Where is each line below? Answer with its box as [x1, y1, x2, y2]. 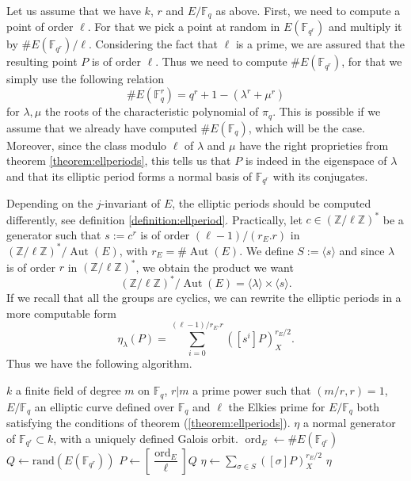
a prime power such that [192, 382, 311, 399]
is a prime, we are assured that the [235, 36, 405, 52]
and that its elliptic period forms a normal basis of [6, 167, 253, 184]
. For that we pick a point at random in [87, 18, 280, 35]
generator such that [6, 226, 101, 242]
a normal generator [303, 414, 396, 430]
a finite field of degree [15, 382, 121, 399]
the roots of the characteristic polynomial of [44, 103, 259, 120]
